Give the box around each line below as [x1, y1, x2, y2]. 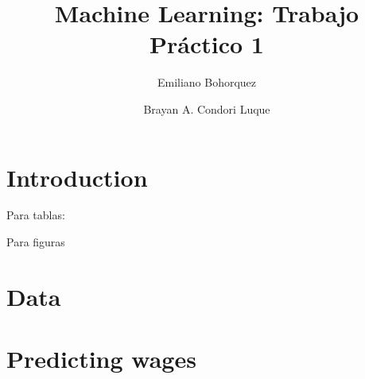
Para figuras [6, 234, 65, 250]
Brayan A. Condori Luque [143, 100, 270, 117]
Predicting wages [6, 342, 196, 375]
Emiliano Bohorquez [157, 74, 257, 91]
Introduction [6, 160, 148, 193]
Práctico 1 [149, 28, 264, 60]
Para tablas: [6, 207, 65, 223]
